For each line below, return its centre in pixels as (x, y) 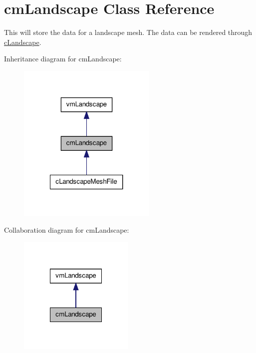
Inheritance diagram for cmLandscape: (63, 59)
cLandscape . (23, 42)
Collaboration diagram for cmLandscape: (67, 230)
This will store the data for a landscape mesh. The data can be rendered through (128, 32)
